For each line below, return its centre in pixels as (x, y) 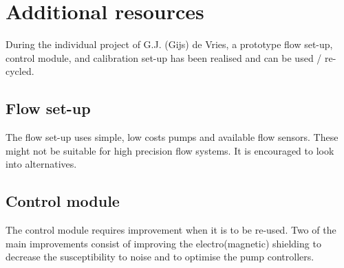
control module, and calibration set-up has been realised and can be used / (164, 57)
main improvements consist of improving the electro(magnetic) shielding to (163, 243)
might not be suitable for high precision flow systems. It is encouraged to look (170, 150)
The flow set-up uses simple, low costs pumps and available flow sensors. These (172, 137)
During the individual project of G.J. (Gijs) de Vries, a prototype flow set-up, (169, 44)
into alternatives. (41, 164)
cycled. (20, 71)
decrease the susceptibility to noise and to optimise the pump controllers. (160, 257)
